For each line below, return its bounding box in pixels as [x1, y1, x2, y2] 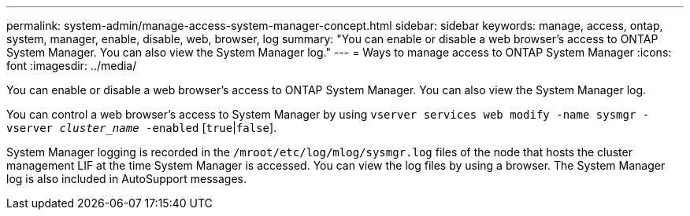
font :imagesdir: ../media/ [6, 59, 137, 72]
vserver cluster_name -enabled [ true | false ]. [6, 121, 277, 134]
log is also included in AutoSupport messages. [6, 172, 247, 185]
